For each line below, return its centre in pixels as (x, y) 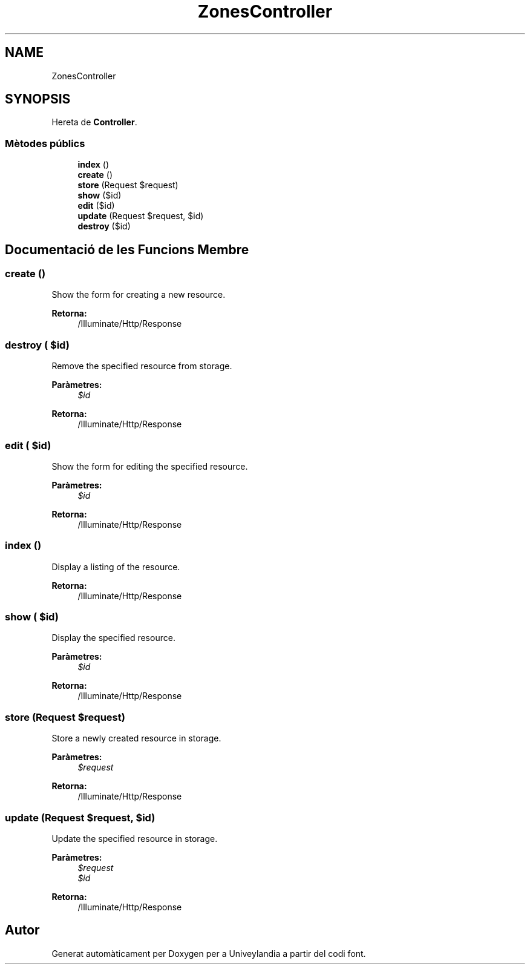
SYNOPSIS (38, 99)
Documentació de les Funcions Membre (127, 249)
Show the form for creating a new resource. (139, 295)
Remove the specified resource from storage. (142, 366)
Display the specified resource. (113, 638)
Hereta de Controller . (94, 122)
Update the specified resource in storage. (135, 838)
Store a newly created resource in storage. (136, 738)
